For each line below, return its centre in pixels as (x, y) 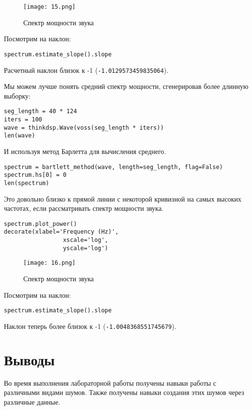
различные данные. (32, 401)
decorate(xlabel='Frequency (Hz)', (61, 232)
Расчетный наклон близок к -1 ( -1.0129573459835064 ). (86, 70)
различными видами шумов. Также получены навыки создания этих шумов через (124, 392)
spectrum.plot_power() (41, 224)
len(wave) (20, 136)
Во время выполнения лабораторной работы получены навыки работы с (110, 383)
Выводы (29, 359)
